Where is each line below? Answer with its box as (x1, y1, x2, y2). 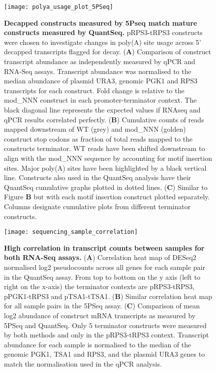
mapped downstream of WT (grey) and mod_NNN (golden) (4, 124, 186, 134)
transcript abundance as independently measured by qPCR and (4, 56, 195, 67)
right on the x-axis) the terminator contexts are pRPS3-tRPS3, (4, 281, 195, 292)
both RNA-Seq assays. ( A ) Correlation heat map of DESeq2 (4, 252, 196, 262)
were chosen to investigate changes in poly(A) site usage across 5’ (4, 37, 201, 47)
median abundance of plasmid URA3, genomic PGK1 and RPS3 (4, 75, 198, 86)
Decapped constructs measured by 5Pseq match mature (4, 17, 197, 28)
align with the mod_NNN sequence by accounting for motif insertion (4, 152, 212, 163)
